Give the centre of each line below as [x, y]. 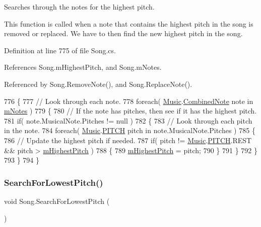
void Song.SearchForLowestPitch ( [57, 201]
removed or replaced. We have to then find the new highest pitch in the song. [123, 33]
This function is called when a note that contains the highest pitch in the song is [129, 23]
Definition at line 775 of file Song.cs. [60, 50]
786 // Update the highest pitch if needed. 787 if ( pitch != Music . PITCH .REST [128, 140]
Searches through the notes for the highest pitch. [79, 7]
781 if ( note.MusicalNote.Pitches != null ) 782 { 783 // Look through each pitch [128, 120]
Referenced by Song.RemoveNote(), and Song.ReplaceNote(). [98, 84]
